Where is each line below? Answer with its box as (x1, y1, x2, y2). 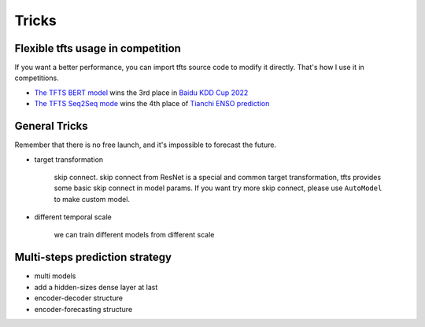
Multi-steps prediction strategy (14, 251, 172, 264)
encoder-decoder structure (34, 293, 124, 303)
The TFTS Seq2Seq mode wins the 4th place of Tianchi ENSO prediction (34, 99, 270, 108)
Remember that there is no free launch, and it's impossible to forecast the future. (14, 140, 277, 149)
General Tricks (14, 119, 88, 133)
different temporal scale (34, 212, 112, 222)
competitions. (14, 73, 59, 83)
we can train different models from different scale (54, 230, 215, 240)
